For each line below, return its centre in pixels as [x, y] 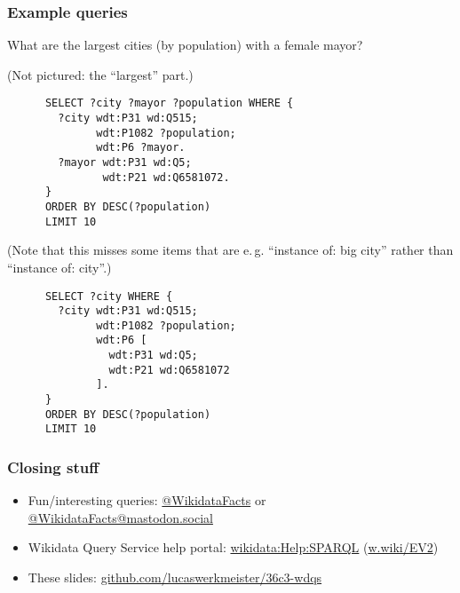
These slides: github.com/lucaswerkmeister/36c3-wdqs [175, 577]
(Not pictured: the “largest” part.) [100, 74]
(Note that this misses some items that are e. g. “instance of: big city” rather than [230, 250]
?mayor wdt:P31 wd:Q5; [125, 163]
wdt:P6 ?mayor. [141, 148]
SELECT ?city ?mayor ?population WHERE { [169, 103]
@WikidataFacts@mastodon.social [120, 517]
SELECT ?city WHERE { [109, 296]
